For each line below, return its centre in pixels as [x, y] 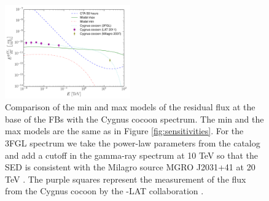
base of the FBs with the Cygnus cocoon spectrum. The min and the [134, 119]
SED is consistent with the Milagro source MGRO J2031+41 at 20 [130, 167]
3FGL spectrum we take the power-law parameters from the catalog [133, 143]
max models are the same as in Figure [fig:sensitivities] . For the [124, 131]
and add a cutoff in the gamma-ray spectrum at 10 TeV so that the [132, 155]
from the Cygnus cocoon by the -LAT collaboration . [104, 191]
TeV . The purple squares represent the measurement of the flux [126, 179]
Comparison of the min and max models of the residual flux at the [130, 107]
